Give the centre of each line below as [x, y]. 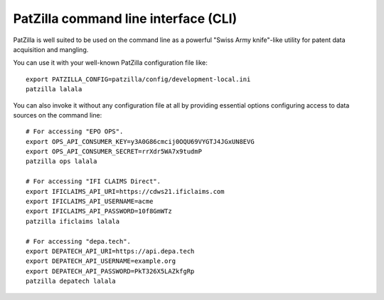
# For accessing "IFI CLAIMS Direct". [94, 181]
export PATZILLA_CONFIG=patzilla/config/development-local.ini [138, 79]
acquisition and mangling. [51, 49]
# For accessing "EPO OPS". [75, 131]
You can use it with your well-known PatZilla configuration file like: [110, 63]
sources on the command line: [58, 115]
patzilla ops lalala [62, 161]
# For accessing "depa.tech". [79, 241]
